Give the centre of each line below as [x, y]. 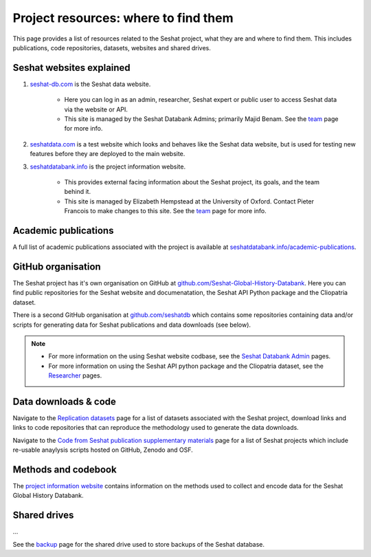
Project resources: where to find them [123, 18]
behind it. [78, 192]
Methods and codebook [65, 469]
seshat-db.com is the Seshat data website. [90, 84]
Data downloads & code [65, 401]
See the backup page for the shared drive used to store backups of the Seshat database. [138, 544]
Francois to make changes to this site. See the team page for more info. [166, 211]
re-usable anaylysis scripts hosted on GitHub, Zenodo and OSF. [103, 450]
